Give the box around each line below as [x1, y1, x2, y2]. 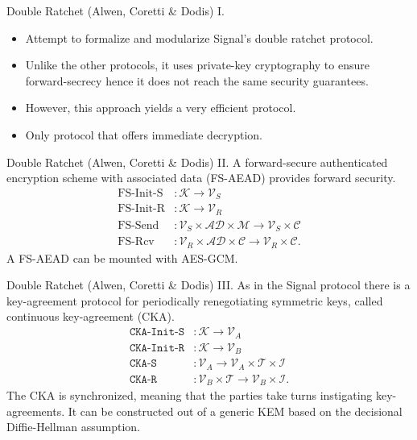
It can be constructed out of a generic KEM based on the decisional [68, 402, 403, 419]
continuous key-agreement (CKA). [6, 308, 175, 325]
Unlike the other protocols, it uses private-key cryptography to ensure [25, 56, 370, 73]
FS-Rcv [118, 236, 155, 248]
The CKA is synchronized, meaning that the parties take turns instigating [6, 387, 373, 403]
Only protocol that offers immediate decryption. [25, 126, 263, 143]
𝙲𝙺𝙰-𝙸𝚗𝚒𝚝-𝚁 [129, 342, 185, 354]
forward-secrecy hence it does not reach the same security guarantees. [25, 72, 369, 89]
